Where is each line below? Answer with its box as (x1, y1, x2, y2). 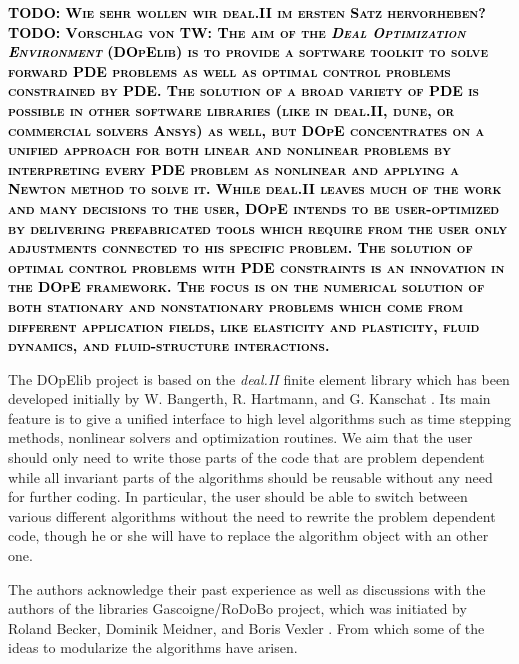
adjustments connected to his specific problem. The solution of (8, 237, 473, 258)
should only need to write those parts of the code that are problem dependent (8, 447, 485, 468)
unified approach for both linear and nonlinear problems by (8, 139, 451, 160)
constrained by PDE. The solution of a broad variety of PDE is (8, 80, 480, 101)
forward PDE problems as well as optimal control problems (8, 60, 451, 81)
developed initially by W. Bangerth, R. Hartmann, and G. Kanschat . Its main (8, 388, 491, 409)
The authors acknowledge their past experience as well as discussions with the (8, 578, 486, 599)
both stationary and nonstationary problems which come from (8, 295, 463, 316)
